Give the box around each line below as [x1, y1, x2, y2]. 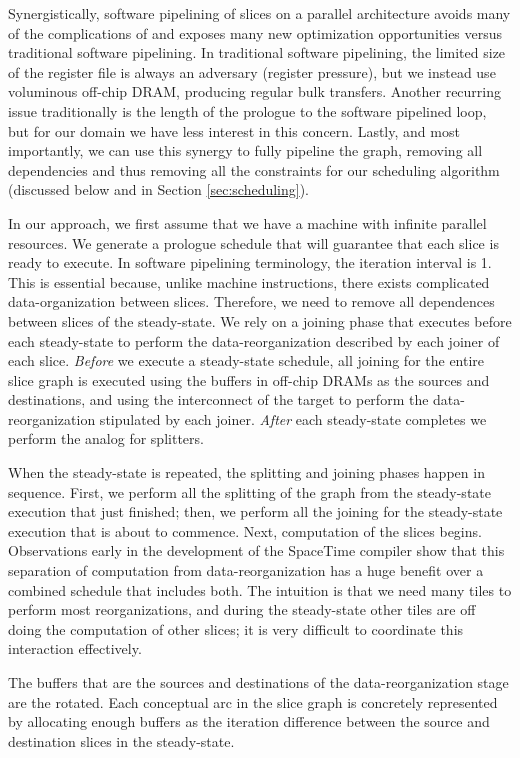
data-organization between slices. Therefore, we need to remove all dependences [8, 291, 495, 312]
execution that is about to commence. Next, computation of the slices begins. [8, 520, 482, 541]
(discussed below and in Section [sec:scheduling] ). [8, 179, 310, 200]
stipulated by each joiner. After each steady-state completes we [99, 408, 487, 429]
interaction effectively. [8, 638, 142, 659]
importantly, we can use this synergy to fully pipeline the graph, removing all [8, 140, 483, 161]
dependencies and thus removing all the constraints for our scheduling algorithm [8, 159, 500, 180]
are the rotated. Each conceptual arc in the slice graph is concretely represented [8, 691, 498, 712]
